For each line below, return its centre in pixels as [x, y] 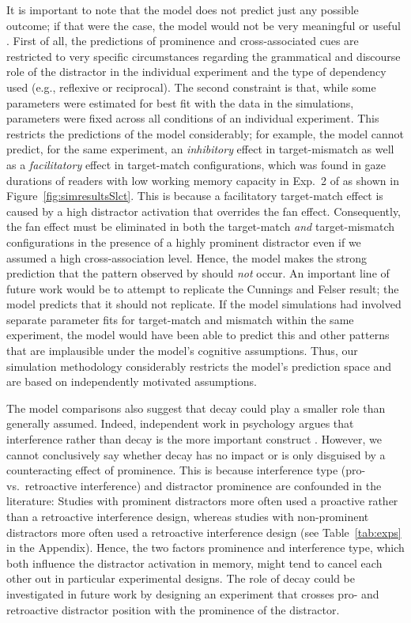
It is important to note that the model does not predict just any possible [183, 9]
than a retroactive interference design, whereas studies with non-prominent [188, 516]
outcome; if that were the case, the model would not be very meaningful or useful [204, 25]
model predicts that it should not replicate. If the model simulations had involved [204, 304]
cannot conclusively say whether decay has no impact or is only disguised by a [196, 454]
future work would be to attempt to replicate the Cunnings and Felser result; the [203, 288]
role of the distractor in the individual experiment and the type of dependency [196, 72]
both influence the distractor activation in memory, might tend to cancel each [194, 563]
